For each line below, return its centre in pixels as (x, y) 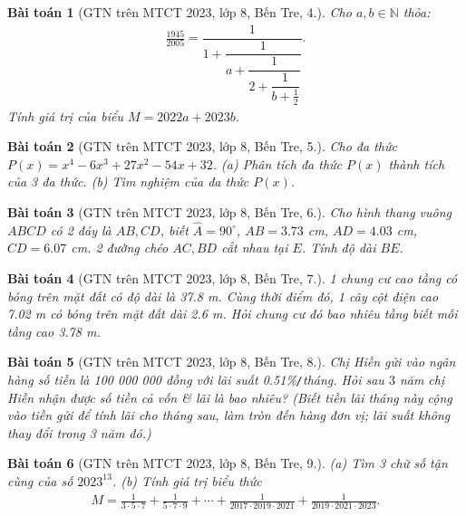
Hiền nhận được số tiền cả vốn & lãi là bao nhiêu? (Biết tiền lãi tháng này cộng (230, 397)
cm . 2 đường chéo (120, 248)
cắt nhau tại (255, 248)
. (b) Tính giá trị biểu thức (187, 480)
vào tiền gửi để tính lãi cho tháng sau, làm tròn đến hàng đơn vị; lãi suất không (229, 415)
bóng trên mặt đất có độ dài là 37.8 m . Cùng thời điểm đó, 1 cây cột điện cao (223, 296)
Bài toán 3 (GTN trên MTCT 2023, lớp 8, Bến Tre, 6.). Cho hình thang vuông (230, 211)
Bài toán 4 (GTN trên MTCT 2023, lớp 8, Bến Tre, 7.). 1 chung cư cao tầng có (233, 277)
